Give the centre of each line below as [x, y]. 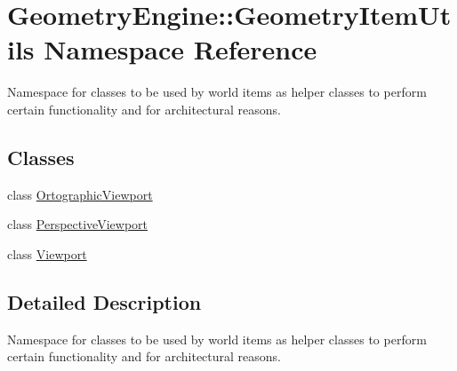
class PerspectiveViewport [77, 224]
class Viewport [47, 253]
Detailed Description [104, 301]
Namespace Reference [180, 49]
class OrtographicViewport [80, 194]
